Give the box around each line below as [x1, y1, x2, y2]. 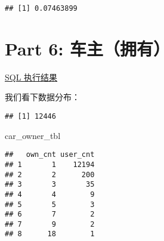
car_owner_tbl [5, 129, 61, 141]
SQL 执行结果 [5, 70, 58, 83]
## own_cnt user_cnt [5, 150, 95, 159]
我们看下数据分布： [5, 91, 80, 103]
